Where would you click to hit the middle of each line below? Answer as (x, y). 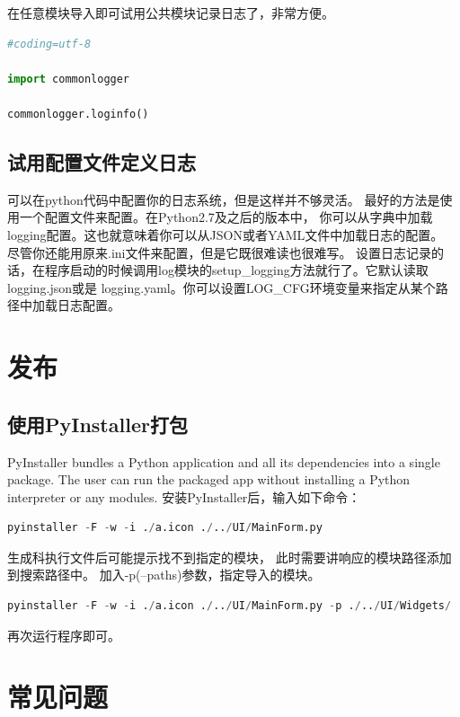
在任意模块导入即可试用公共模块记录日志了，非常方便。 (171, 13)
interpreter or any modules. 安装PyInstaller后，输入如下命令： (184, 496)
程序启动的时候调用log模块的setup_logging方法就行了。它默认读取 (236, 270)
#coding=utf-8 (49, 44)
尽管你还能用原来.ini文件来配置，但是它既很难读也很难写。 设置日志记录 (220, 252)
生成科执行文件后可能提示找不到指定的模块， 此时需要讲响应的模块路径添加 (230, 557)
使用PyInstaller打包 (97, 424)
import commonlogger (69, 79)
